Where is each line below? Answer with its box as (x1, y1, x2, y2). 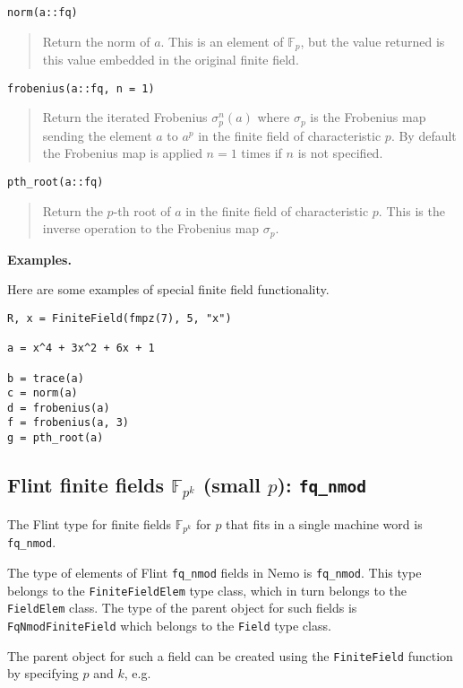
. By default (390, 126, 457, 144)
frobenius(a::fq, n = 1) (7, 82, 155, 95)
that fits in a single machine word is (226, 514, 423, 533)
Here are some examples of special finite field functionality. (7, 280, 330, 299)
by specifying (7, 664, 79, 683)
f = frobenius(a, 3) (7, 416, 130, 430)
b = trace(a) (7, 371, 84, 385)
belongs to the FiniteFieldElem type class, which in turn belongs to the (7, 580, 407, 599)
